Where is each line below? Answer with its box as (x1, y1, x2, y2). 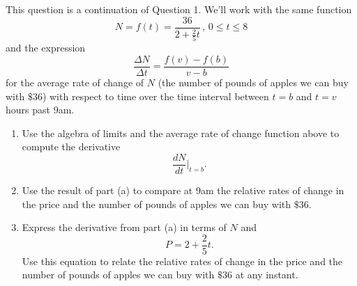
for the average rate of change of (6, 74, 144, 89)
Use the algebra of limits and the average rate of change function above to (22, 125, 340, 140)
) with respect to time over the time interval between (42, 88, 269, 103)
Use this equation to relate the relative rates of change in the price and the (22, 253, 343, 268)
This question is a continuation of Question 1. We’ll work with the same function (6, 2, 352, 16)
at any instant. (235, 267, 298, 282)
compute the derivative (22, 139, 121, 154)
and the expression (6, 40, 86, 55)
